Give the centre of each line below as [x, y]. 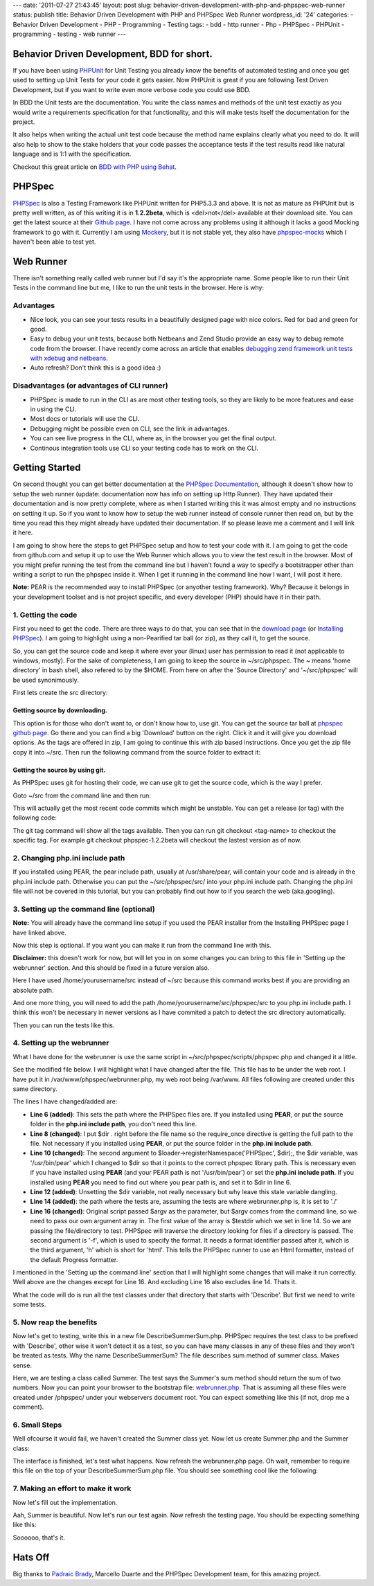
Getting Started [47, 468]
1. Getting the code [45, 615]
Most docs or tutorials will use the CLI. [85, 419]
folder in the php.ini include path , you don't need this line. [114, 1124]
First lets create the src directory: [60, 693]
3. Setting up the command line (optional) [84, 909]
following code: [35, 818]
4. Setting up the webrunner [61, 1043]
